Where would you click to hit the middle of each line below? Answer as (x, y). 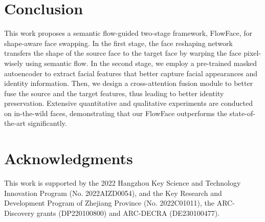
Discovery (19, 213)
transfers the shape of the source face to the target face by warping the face (123, 53)
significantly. (47, 123)
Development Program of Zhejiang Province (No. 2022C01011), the (109, 203)
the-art (15, 123)
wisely (14, 63)
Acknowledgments (69, 158)
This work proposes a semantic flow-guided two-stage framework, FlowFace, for (128, 33)
